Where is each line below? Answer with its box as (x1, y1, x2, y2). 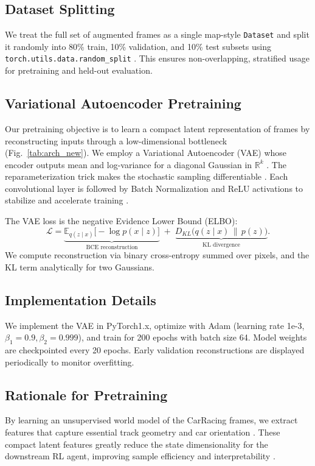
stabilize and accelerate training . (5, 194, 129, 207)
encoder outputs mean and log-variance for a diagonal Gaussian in (5, 158, 252, 171)
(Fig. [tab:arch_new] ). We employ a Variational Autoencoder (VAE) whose (5, 146, 287, 159)
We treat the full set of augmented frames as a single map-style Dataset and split (5, 28, 310, 41)
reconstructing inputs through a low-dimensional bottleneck (5, 134, 227, 147)
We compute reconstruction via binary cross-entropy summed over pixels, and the (5, 249, 310, 261)
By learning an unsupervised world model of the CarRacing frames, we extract (5, 414, 298, 426)
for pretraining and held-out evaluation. (5, 64, 153, 77)
